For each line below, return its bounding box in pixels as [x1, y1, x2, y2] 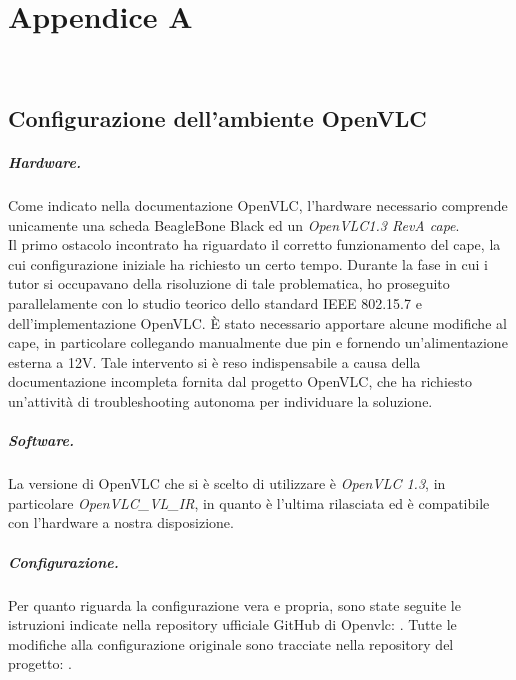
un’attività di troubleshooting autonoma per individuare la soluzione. [8, 391, 433, 411]
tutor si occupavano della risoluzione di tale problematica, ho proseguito [8, 273, 450, 294]
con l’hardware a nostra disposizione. [8, 512, 234, 533]
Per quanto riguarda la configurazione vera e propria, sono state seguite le [8, 594, 461, 615]
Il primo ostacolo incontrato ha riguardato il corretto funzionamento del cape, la [8, 234, 501, 255]
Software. [8, 430, 75, 451]
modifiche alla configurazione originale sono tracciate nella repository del [8, 633, 454, 654]
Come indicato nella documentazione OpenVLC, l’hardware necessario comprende [8, 195, 508, 216]
